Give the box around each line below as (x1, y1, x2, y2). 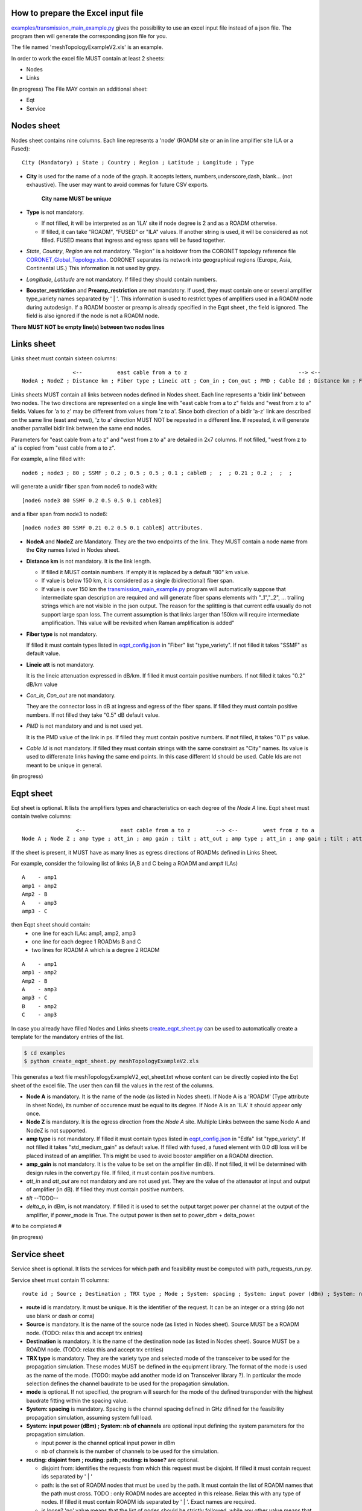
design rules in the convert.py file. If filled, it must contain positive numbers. (26, 1169, 215, 1176)
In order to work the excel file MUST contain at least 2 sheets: (11, 54, 165, 62)
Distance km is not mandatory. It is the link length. (26, 557, 151, 565)
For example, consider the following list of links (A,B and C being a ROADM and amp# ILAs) (11, 859, 238, 867)
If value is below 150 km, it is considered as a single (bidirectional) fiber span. (41, 577, 234, 584)
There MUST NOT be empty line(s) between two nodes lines (11, 323, 165, 331)
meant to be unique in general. (26, 762, 103, 769)
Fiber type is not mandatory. (26, 630, 98, 638)
